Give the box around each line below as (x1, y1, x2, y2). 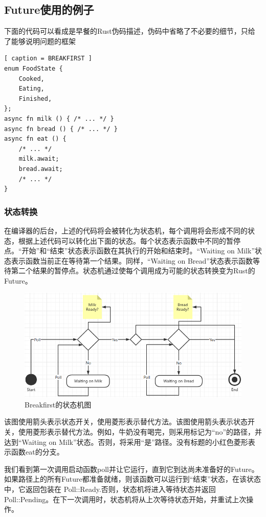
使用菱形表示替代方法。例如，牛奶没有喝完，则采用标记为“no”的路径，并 (18, 426, 262, 437)
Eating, (18, 85, 45, 93)
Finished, (18, 95, 52, 102)
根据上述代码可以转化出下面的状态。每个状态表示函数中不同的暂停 (18, 235, 240, 246)
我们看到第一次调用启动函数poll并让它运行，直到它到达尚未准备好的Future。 (4, 463, 259, 474)
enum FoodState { (4, 64, 63, 72)
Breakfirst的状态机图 (25, 399, 92, 410)
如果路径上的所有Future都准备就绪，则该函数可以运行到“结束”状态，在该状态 (4, 473, 261, 484)
